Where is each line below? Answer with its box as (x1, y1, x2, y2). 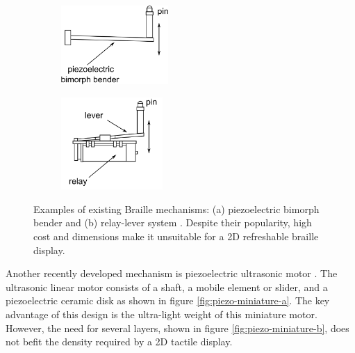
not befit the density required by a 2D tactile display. (6, 334, 233, 349)
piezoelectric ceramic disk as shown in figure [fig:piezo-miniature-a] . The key (6, 293, 330, 308)
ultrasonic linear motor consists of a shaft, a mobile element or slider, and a (6, 279, 328, 294)
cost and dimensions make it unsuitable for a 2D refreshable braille (33, 229, 319, 244)
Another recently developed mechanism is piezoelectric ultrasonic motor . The (6, 266, 338, 281)
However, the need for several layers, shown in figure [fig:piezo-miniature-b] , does (6, 320, 349, 335)
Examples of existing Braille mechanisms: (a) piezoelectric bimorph (33, 201, 320, 216)
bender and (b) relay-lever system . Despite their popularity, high (33, 215, 312, 230)
